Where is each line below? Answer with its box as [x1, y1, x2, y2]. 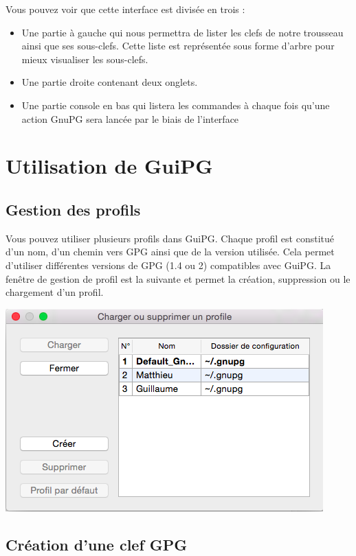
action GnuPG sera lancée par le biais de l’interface [21, 111, 239, 126]
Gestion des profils [5, 198, 141, 220]
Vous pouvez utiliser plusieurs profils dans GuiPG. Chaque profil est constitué [5, 231, 334, 245]
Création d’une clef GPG [5, 533, 188, 555]
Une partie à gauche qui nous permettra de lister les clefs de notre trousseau [21, 25, 344, 39]
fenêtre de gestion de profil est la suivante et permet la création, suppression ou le [5, 271, 351, 286]
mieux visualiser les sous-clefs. [21, 51, 148, 66]
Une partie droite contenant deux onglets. [21, 75, 198, 89]
